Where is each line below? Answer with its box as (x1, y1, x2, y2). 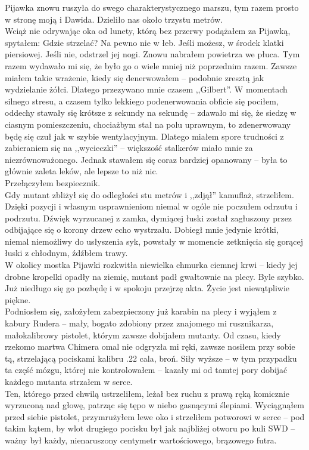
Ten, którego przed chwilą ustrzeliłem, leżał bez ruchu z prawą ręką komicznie (5, 387, 289, 399)
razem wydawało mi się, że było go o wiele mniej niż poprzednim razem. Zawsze (5, 59, 297, 72)
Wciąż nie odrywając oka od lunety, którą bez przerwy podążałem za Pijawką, (5, 24, 291, 37)
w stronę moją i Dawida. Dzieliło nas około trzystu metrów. (5, 13, 223, 25)
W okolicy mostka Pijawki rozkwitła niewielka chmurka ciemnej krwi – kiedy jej (5, 258, 298, 271)
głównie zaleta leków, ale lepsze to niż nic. (5, 165, 158, 177)
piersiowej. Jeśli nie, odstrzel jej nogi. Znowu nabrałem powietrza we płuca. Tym (5, 48, 300, 60)
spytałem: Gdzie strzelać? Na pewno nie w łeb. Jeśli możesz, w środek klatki (5, 36, 284, 48)
